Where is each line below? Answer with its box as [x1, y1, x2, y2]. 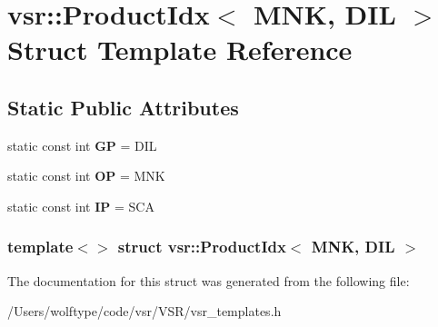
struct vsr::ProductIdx [117, 235, 286, 258]
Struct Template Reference [7, 31, 353, 68]
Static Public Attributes [7, 93, 239, 121]
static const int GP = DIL [7, 135, 157, 154]
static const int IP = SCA [7, 196, 154, 215]
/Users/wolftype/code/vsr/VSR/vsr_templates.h [7, 302, 282, 321]
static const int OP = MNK [7, 166, 165, 185]
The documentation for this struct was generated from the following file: [7, 271, 410, 290]
